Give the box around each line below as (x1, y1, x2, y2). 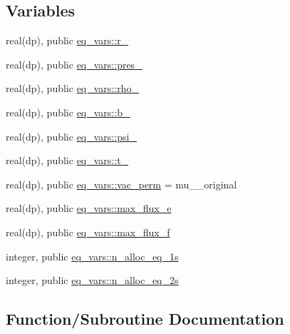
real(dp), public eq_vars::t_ (6, 153, 129, 168)
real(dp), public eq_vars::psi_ (6, 128, 137, 143)
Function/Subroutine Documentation (6, 308, 284, 330)
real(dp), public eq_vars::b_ (6, 104, 130, 119)
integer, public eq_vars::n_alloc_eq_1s (6, 248, 179, 263)
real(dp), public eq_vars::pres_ (6, 56, 143, 71)
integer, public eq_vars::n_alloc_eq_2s (6, 273, 179, 288)
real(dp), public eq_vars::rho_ (6, 81, 139, 96)
